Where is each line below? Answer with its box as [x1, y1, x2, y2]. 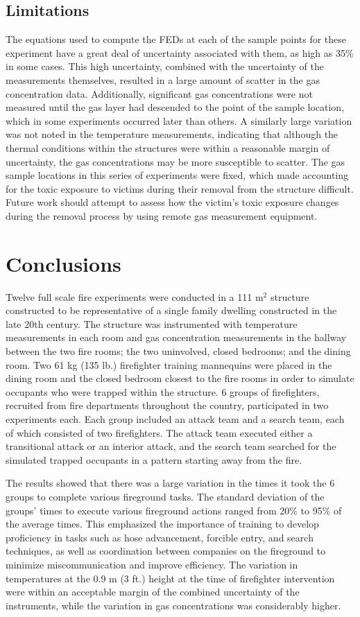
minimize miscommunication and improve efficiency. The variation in [6, 557, 298, 571]
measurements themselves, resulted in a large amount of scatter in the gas [6, 72, 320, 87]
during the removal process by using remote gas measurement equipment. [6, 208, 318, 223]
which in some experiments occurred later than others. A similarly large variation [6, 113, 352, 128]
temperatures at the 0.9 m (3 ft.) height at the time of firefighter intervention [6, 571, 335, 585]
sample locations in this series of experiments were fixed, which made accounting [6, 168, 349, 182]
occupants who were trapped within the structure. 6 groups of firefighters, [6, 384, 320, 399]
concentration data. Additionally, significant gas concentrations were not [6, 86, 313, 101]
